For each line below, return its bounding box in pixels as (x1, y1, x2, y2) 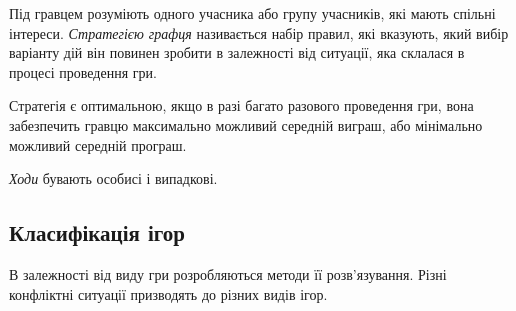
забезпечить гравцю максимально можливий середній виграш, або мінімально (9, 114, 483, 135)
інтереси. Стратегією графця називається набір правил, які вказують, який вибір (9, 22, 509, 43)
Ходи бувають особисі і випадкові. (9, 168, 218, 189)
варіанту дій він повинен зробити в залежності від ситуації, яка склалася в (9, 42, 465, 63)
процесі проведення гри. (9, 61, 157, 82)
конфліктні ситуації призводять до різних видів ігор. (9, 283, 328, 304)
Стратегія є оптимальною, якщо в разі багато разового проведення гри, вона (9, 95, 474, 116)
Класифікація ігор (9, 217, 185, 248)
